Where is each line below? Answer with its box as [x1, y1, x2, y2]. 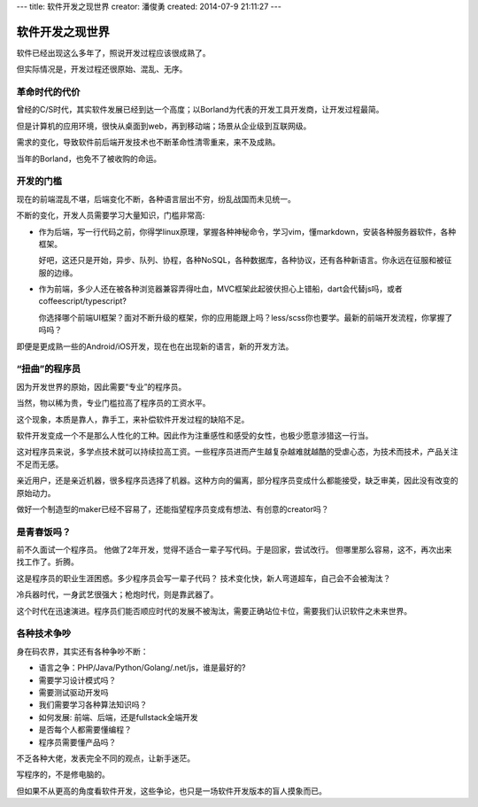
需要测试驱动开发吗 [38, 687, 109, 697]
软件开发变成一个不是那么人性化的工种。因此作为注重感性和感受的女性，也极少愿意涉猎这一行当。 [16, 430, 374, 440]
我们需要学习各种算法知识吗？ [38, 700, 148, 710]
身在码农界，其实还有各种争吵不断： [16, 646, 149, 656]
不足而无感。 [16, 459, 64, 469]
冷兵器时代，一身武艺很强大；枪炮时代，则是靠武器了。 [16, 589, 219, 600]
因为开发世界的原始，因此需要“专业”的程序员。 [16, 381, 187, 392]
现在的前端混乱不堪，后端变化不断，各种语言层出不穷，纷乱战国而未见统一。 [16, 193, 296, 204]
